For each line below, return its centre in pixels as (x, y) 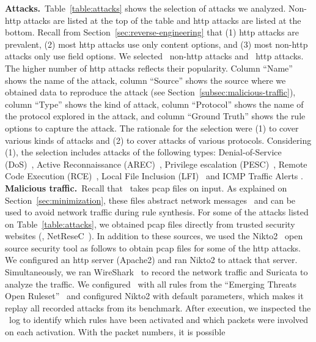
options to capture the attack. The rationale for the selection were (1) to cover (152, 128)
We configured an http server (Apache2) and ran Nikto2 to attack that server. (151, 260)
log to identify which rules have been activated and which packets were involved (159, 320)
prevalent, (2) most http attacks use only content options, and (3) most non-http (156, 44)
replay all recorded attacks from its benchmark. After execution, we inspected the (158, 307)
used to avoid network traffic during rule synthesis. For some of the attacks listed (157, 212)
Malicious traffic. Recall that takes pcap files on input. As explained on (146, 188)
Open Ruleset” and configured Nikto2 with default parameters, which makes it (154, 296)
